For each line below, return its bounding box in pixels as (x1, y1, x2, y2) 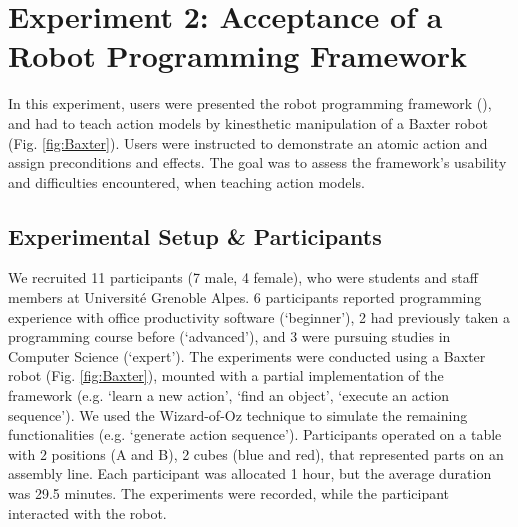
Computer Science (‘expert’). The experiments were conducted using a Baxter (8, 345, 486, 366)
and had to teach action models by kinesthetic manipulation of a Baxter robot (8, 112, 488, 133)
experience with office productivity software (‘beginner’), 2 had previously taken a (8, 306, 511, 327)
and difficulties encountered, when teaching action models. (8, 171, 365, 192)
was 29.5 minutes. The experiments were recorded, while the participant (8, 483, 449, 504)
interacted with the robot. (8, 502, 167, 523)
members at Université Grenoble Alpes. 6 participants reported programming (8, 287, 482, 308)
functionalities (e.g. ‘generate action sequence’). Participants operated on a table (8, 424, 502, 445)
